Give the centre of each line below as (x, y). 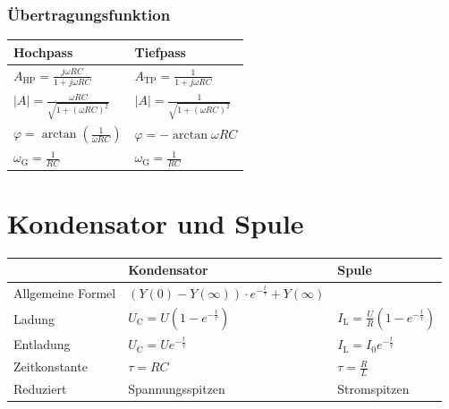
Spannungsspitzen (177, 389)
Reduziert (40, 389)
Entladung (42, 344)
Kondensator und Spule (156, 222)
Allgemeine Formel (65, 293)
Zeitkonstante (51, 366)
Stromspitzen (373, 389)
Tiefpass (160, 51)
